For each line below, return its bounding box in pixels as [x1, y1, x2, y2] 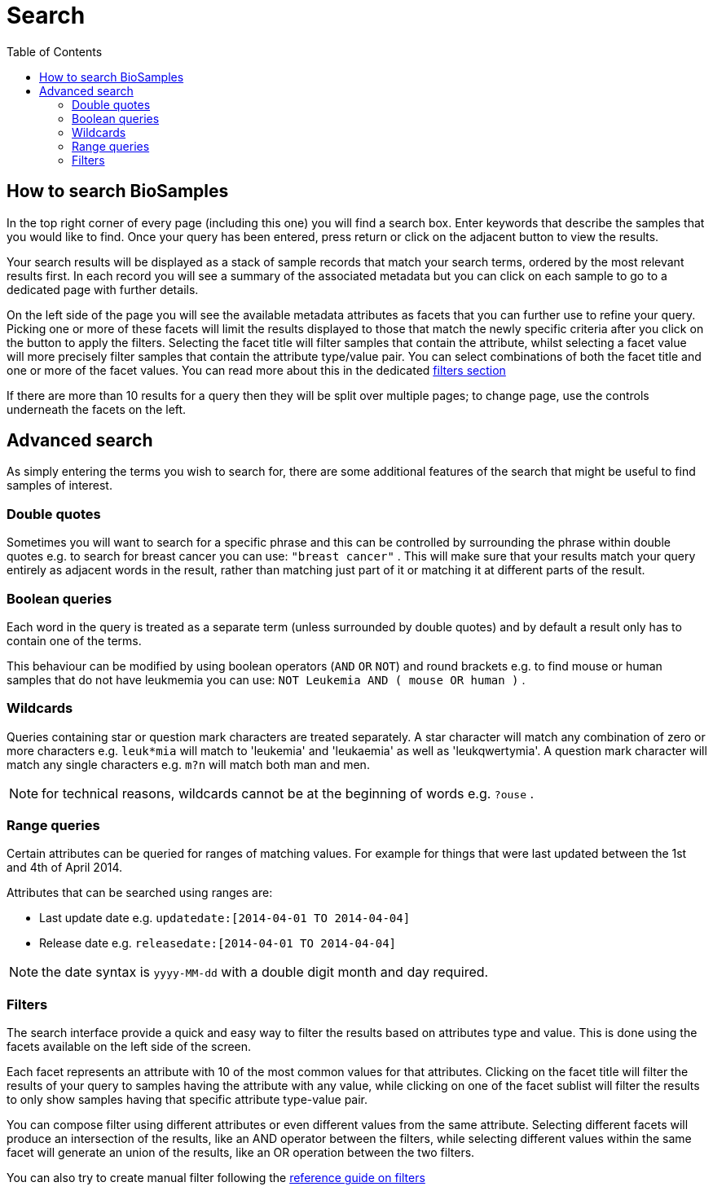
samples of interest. [7, 478, 112, 493]
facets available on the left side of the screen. [7, 1039, 252, 1054]
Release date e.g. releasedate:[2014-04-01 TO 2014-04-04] [39, 936, 397, 951]
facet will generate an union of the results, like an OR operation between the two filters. [7, 1145, 475, 1160]
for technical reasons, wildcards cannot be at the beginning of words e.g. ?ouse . [42, 784, 535, 802]
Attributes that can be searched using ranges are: [7, 886, 273, 900]
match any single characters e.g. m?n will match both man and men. [7, 757, 370, 771]
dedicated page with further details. [7, 282, 199, 297]
